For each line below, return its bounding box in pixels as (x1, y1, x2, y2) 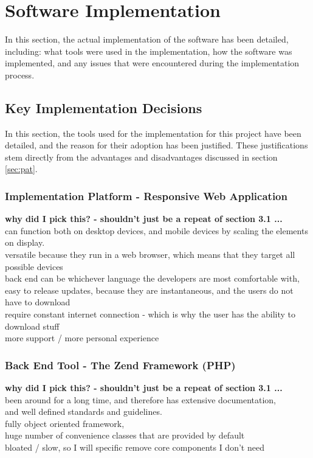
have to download (5, 296, 71, 308)
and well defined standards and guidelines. (5, 405, 162, 418)
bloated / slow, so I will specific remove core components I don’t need (5, 441, 264, 454)
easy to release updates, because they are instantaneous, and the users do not (5, 283, 294, 296)
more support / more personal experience (5, 331, 159, 344)
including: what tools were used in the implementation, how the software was (5, 44, 292, 57)
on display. (5, 236, 45, 249)
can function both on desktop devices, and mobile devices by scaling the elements (5, 224, 308, 237)
